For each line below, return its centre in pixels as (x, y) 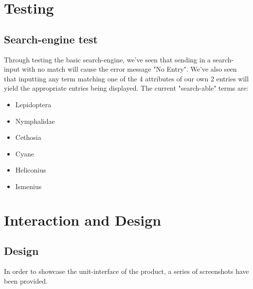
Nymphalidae (35, 121)
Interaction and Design (83, 220)
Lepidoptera (33, 104)
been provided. (26, 280)
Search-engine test (51, 39)
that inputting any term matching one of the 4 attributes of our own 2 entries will (126, 78)
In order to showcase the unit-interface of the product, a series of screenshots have (126, 271)
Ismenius (28, 186)
